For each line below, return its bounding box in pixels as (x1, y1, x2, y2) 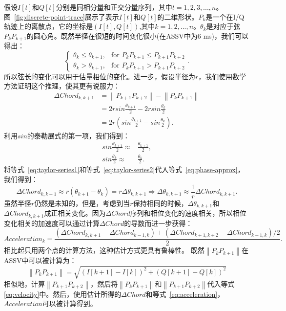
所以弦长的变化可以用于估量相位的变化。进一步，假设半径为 (4, 71, 195, 81)
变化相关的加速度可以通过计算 (4, 218, 100, 228)
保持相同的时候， (133, 198, 188, 208)
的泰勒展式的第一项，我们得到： (27, 130, 130, 140)
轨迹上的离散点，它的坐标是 (4, 21, 93, 31)
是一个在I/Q (205, 11, 245, 22)
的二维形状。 (157, 11, 199, 22)
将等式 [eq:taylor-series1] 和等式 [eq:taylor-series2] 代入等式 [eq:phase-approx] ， (4, 164, 245, 175)
